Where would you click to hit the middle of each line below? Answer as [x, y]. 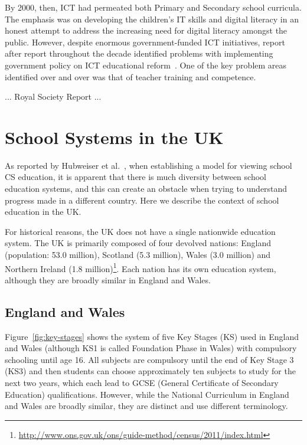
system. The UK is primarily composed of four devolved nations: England [138, 243]
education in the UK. [43, 212]
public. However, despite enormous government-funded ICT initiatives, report [145, 42]
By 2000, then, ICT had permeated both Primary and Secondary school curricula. [153, 7]
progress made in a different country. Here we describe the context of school [142, 200]
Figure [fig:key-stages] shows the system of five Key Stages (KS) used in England [152, 336]
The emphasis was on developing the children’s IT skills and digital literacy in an [152, 19]
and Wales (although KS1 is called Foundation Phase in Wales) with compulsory [151, 348]
